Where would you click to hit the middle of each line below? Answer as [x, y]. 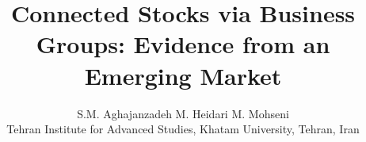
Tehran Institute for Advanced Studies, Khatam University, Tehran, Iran [183, 129]
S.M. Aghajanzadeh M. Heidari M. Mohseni [183, 113]
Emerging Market [183, 75]
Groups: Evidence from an [183, 44]
